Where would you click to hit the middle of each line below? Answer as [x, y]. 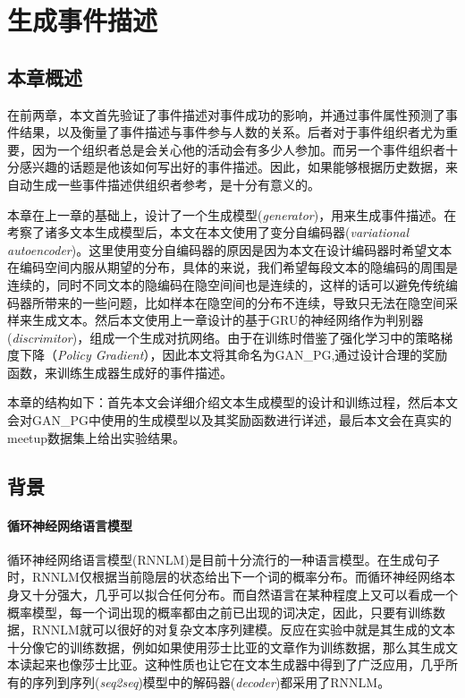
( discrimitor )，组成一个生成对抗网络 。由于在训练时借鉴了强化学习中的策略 [224, 337]
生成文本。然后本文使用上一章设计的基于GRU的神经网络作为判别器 [228, 320]
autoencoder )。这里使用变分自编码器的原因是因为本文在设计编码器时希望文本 [230, 249]
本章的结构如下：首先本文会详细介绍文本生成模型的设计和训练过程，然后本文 [232, 402]
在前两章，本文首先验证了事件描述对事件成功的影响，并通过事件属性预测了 [226, 114]
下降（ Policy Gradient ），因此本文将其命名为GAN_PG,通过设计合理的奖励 [233, 355]
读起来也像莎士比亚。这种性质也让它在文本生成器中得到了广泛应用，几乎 [232, 664]
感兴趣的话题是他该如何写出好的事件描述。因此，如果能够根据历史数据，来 [238, 167]
